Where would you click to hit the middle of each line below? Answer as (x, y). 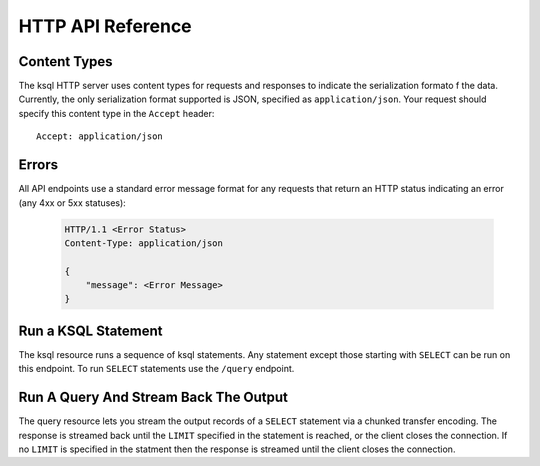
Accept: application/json (100, 136)
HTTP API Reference (105, 26)
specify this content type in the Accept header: (116, 113)
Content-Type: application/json (144, 243)
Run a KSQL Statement (91, 330)
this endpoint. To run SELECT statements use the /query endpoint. (156, 369)
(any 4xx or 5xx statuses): (72, 202)
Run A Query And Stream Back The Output (153, 397)
